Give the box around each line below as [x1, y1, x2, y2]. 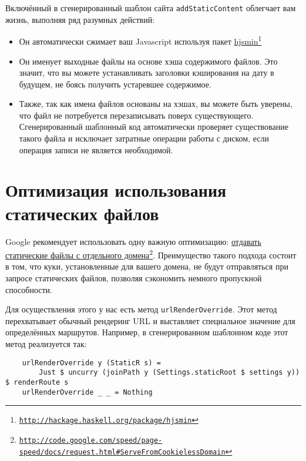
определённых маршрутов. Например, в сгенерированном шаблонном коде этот [5, 326, 288, 338]
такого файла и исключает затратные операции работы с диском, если [19, 132, 269, 144]
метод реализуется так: [5, 338, 87, 350]
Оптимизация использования [5, 178, 227, 202]
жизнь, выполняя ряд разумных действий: [5, 13, 155, 25]
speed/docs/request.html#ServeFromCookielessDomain [19, 447, 226, 456]
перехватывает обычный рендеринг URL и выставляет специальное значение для [5, 314, 295, 327]
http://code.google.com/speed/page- [19, 436, 163, 445]
